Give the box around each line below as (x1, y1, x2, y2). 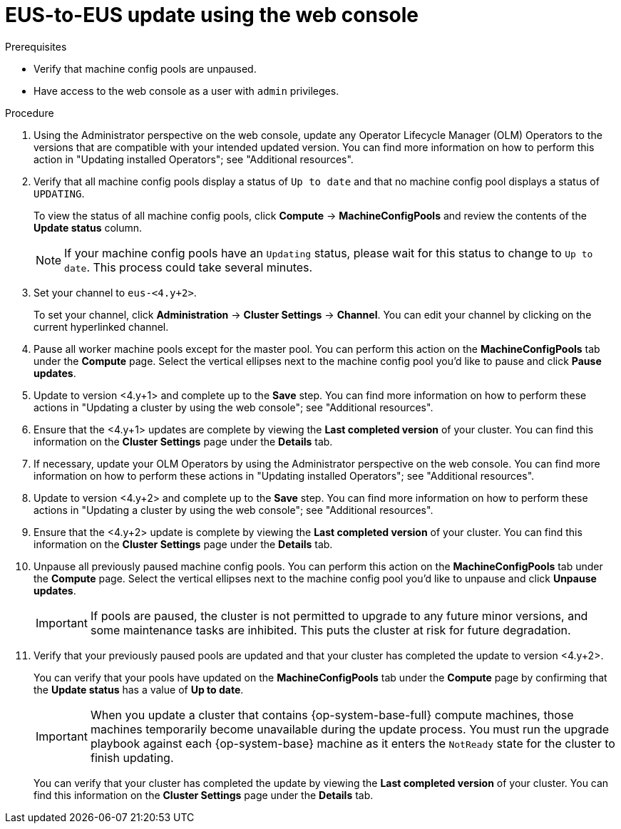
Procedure (5, 106, 54, 119)
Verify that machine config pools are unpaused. (34, 62, 257, 75)
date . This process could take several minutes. (64, 259, 313, 274)
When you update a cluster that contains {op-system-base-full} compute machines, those (90, 707, 574, 722)
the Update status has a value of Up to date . (34, 683, 244, 696)
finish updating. (90, 750, 174, 765)
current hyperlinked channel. (34, 320, 169, 333)
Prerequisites (5, 40, 67, 53)
